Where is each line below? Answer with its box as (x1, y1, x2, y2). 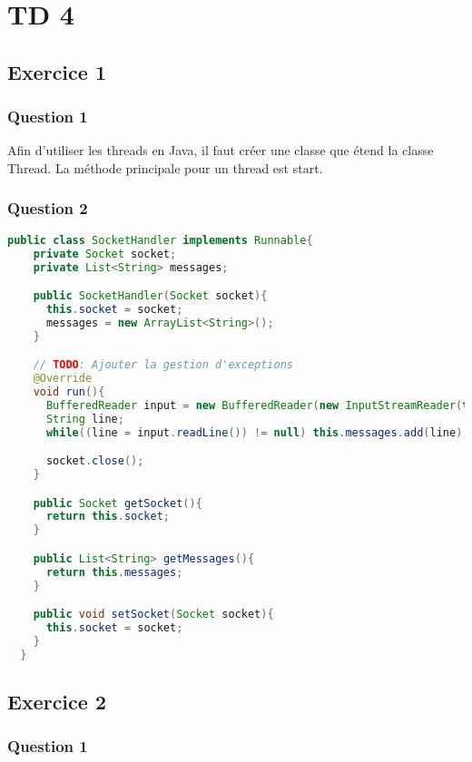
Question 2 (7, 197, 88, 220)
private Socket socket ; (33, 247, 177, 260)
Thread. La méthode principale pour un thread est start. (7, 158, 323, 177)
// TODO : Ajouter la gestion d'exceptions (33, 358, 294, 372)
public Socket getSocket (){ (33, 496, 202, 510)
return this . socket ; (45, 510, 171, 523)
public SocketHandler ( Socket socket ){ (33, 289, 268, 303)
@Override (33, 372, 93, 386)
